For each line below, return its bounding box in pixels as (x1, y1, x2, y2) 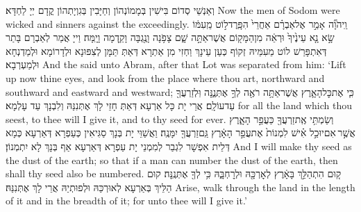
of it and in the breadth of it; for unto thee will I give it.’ (6, 193, 247, 208)
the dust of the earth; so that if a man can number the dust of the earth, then (6, 152, 338, 167)
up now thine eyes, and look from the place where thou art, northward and (6, 70, 325, 85)
